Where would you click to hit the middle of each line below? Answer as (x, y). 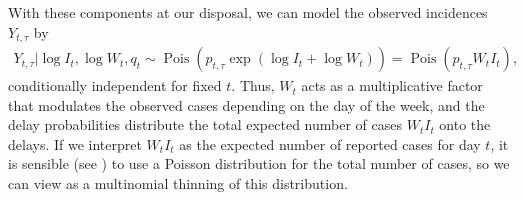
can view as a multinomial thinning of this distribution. (178, 183)
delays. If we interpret (75, 143)
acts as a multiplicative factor (392, 85)
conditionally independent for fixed (115, 85)
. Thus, (253, 85)
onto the (465, 124)
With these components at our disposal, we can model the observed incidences (248, 12)
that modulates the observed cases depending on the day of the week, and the (246, 104)
